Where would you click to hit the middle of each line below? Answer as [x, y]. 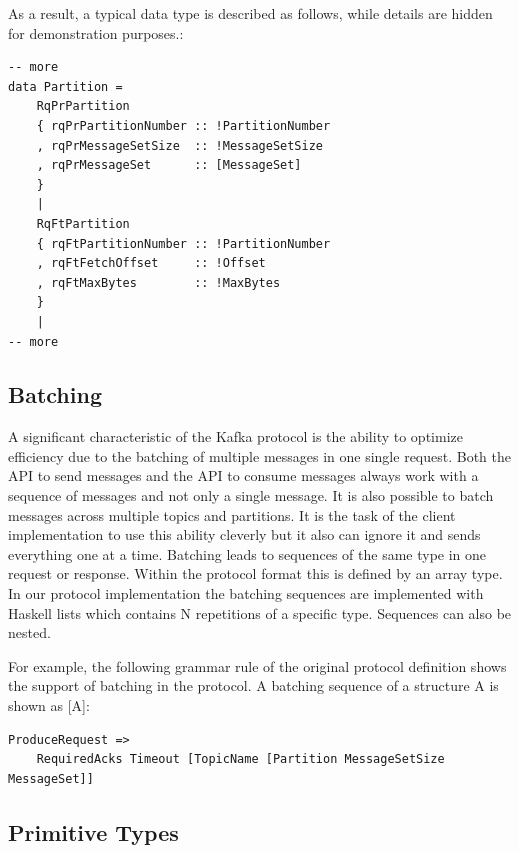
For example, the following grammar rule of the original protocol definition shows [257, 665]
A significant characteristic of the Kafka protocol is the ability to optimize [235, 436]
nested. [29, 632]
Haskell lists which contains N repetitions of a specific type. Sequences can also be [260, 612]
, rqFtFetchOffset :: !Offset [151, 263]
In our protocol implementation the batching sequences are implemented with [246, 593]
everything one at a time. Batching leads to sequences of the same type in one [247, 553]
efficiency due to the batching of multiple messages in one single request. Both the [260, 455]
